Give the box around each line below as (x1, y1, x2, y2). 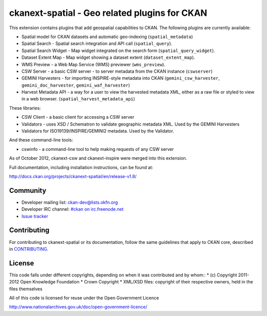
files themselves (9, 286, 43, 292)
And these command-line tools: (9, 137, 74, 143)
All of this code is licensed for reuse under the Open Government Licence (9, 295, 159, 301)
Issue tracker (21, 213, 48, 219)
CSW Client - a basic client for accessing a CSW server (21, 114, 134, 120)
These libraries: (9, 105, 41, 111)
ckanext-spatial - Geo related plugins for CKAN (9, 7, 208, 18)
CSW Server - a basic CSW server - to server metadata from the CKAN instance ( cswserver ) (21, 68, 213, 74)
